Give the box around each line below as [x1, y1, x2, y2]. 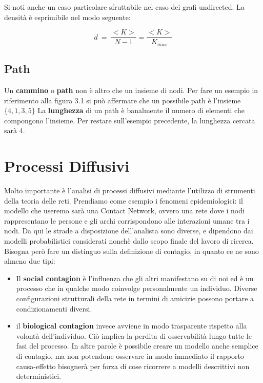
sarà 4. [4, 125, 25, 136]
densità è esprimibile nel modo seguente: [4, 11, 131, 22]
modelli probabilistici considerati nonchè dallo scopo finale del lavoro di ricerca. [4, 235, 254, 246]
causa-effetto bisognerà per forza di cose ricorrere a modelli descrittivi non [16, 360, 250, 371]
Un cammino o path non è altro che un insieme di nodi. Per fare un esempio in [4, 84, 258, 95]
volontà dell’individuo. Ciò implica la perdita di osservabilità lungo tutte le [16, 330, 252, 341]
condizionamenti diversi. [16, 303, 92, 314]
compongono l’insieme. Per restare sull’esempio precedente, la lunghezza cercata [4, 115, 255, 125]
